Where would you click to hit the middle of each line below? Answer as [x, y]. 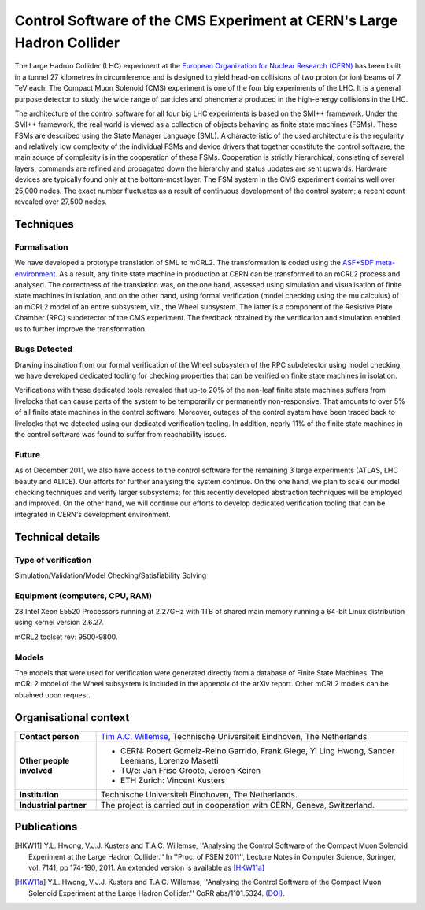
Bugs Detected [44, 349]
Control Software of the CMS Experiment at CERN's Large [206, 20]
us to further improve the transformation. [81, 329]
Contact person [49, 736]
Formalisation [41, 246]
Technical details [57, 536]
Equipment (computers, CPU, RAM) [83, 596]
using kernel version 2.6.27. [59, 623]
